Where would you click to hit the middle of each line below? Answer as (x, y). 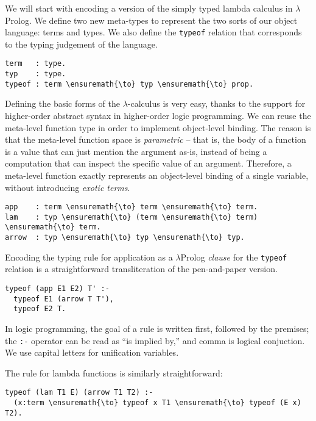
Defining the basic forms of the (62, 103)
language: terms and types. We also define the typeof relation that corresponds (153, 32)
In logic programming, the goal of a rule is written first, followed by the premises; (157, 328)
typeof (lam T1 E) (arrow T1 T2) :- (79, 393)
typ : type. (36, 74)
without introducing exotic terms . (68, 187)
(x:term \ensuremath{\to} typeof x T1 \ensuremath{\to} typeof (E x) (157, 403)
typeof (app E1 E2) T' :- (57, 289)
